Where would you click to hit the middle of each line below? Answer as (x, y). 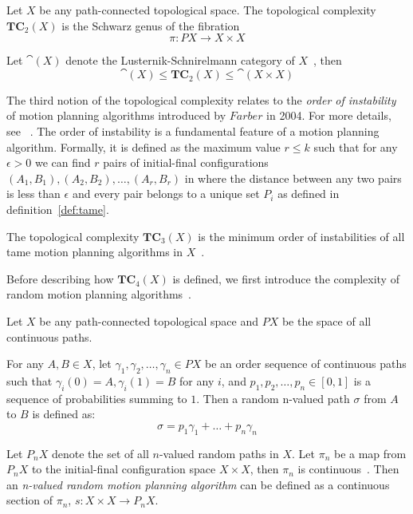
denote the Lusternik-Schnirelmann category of (180, 60)
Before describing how (60, 278)
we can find (63, 162)
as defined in (309, 194)
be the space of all (326, 320)
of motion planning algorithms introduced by (116, 115)
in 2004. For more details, (329, 115)
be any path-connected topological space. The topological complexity (208, 10)
